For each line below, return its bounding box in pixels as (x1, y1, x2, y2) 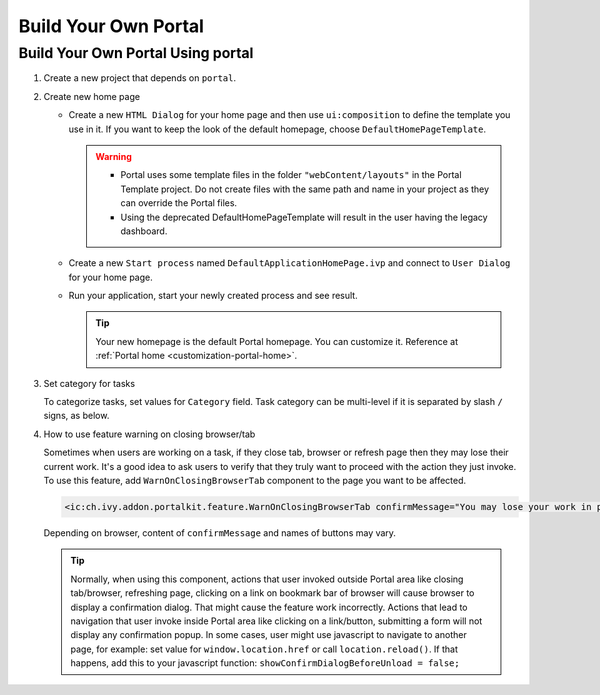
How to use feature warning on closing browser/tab (43, 428, 256, 440)
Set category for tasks (43, 377, 135, 389)
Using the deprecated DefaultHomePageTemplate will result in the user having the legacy (120, 211, 489, 223)
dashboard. (120, 225, 168, 237)
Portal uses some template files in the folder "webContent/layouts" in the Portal (120, 169, 462, 181)
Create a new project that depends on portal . (43, 72, 237, 84)
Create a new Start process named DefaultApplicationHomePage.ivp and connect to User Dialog (68, 257, 511, 269)
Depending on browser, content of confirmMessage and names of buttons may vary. (43, 526, 397, 539)
